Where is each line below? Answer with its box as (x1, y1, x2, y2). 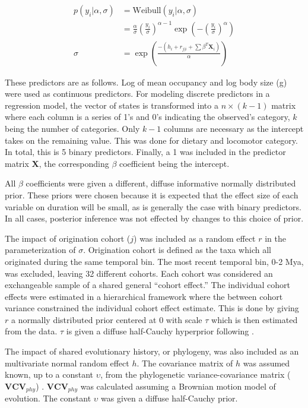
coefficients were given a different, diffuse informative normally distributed (26, 177, 296, 189)
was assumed (243, 356, 290, 369)
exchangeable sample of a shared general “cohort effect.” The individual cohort (5, 279, 290, 291)
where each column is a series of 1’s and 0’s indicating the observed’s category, (5, 110, 290, 123)
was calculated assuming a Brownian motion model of (80, 379, 276, 392)
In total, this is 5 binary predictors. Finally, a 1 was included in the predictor (5, 146, 286, 158)
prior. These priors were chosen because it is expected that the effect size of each (5, 188, 299, 201)
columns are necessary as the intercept (164, 122, 304, 134)
